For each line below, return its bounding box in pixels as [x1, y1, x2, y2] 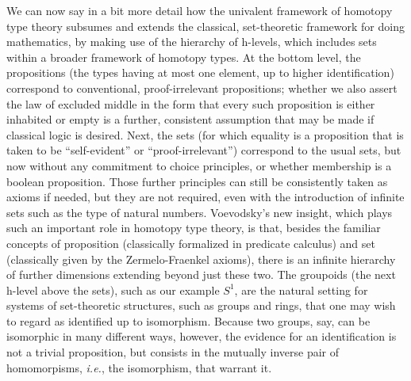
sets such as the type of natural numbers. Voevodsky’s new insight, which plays [6, 204, 393, 220]
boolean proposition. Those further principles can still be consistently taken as [6, 173, 388, 189]
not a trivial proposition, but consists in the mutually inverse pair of [6, 344, 340, 360]
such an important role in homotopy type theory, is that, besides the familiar [6, 219, 381, 236]
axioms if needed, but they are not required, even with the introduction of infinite [6, 189, 405, 205]
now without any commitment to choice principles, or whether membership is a [6, 157, 392, 173]
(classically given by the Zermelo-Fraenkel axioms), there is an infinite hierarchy [6, 250, 396, 267]
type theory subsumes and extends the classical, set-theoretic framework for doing [6, 17, 405, 34]
